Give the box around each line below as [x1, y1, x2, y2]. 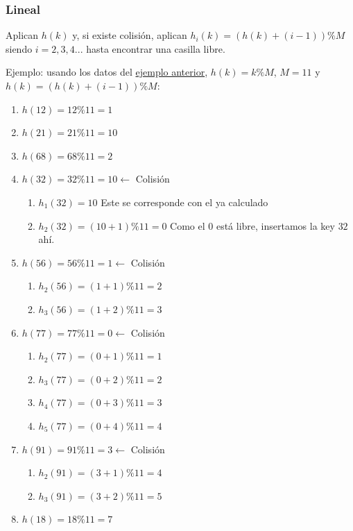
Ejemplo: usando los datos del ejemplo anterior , [6, 65, 208, 79]
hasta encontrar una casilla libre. [86, 41, 225, 56]
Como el [170, 218, 205, 233]
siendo [6, 41, 33, 56]
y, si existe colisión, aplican [72, 28, 187, 42]
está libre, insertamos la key [216, 218, 335, 233]
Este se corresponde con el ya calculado [101, 194, 268, 209]
